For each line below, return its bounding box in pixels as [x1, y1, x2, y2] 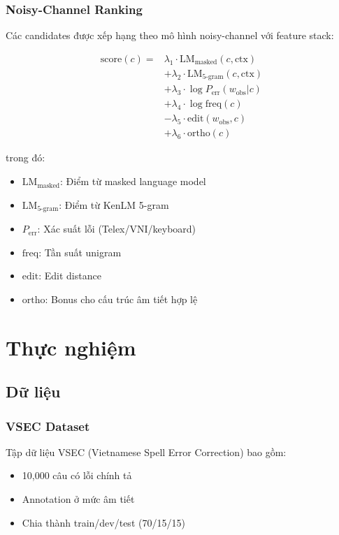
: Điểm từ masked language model [60, 174, 206, 189]
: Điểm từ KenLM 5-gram [59, 197, 169, 212]
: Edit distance [38, 268, 101, 283]
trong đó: [6, 150, 45, 165]
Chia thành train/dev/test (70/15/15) [22, 515, 185, 529]
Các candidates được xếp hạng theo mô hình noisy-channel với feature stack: [6, 28, 334, 43]
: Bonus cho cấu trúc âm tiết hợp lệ [45, 291, 198, 306]
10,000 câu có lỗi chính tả [22, 468, 132, 483]
